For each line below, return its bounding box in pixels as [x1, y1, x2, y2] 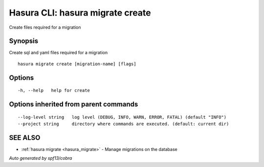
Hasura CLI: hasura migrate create [9, 7, 151, 18]
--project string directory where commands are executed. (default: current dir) [18, 121, 229, 127]
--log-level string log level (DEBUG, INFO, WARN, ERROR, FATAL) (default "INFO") [18, 114, 227, 120]
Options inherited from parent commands [9, 100, 138, 109]
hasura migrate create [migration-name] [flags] [18, 61, 136, 67]
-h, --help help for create [18, 88, 90, 93]
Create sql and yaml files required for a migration [9, 50, 108, 56]
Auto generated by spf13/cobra [9, 155, 72, 161]
